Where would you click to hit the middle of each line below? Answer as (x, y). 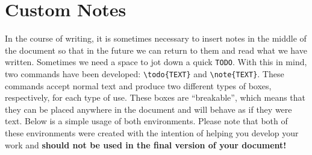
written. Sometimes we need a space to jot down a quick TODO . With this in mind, (156, 62)
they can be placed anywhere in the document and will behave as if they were (148, 109)
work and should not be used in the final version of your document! (146, 144)
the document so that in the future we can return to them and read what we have (156, 50)
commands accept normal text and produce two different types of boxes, (138, 85)
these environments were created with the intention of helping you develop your (152, 133)
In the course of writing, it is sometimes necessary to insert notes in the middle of (156, 38)
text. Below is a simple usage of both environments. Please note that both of (146, 121)
